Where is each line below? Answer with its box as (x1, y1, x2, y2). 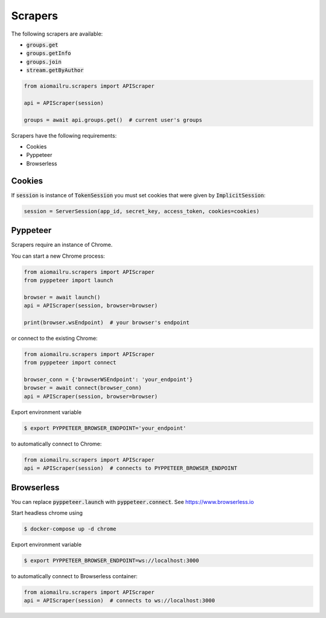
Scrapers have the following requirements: (11, 132, 117, 139)
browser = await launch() (24, 293, 101, 301)
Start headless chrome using (11, 509, 83, 517)
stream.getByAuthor (26, 67, 84, 74)
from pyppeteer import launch (24, 276, 113, 284)
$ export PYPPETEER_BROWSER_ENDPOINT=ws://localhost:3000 (24, 557, 199, 564)
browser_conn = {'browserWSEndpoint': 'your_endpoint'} (24, 376, 193, 383)
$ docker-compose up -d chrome (24, 526, 117, 532)
